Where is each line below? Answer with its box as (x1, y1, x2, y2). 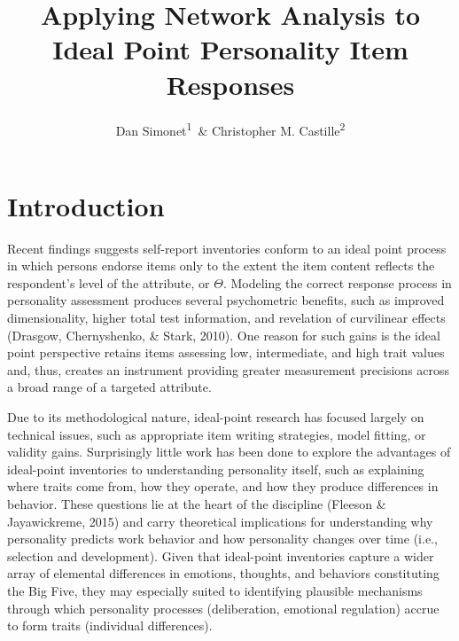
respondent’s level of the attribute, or (7, 273, 210, 292)
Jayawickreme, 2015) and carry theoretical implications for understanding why (7, 512, 433, 530)
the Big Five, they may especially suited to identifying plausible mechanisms (7, 581, 423, 599)
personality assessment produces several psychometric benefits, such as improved (7, 291, 445, 309)
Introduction (7, 187, 165, 223)
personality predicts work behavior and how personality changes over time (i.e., (7, 529, 438, 548)
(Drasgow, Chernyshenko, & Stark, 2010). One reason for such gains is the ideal (7, 325, 440, 344)
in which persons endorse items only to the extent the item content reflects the (7, 256, 435, 275)
